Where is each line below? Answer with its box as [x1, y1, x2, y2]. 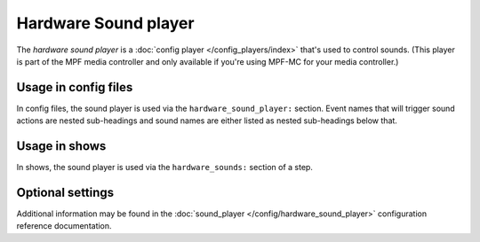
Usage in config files [16, 80, 133, 95]
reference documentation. [16, 221, 112, 231]
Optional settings [16, 184, 115, 199]
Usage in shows [16, 138, 107, 154]
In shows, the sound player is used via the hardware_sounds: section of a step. [16, 162, 313, 173]
